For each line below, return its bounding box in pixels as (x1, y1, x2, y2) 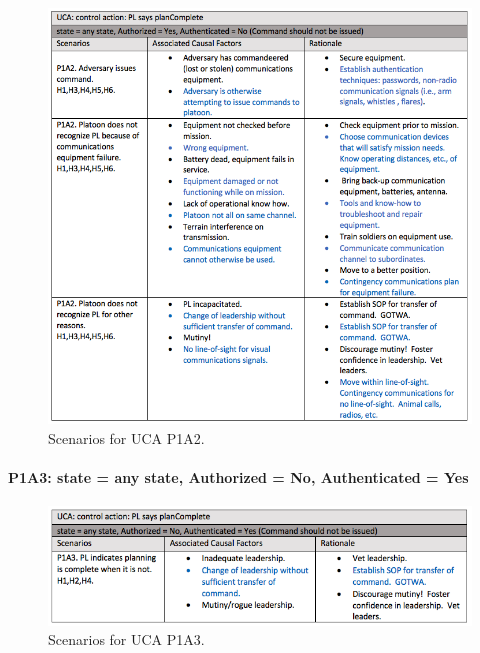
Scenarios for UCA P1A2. (48, 428, 205, 449)
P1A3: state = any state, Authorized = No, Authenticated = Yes (8, 467, 469, 488)
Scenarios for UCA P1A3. (48, 629, 205, 650)
